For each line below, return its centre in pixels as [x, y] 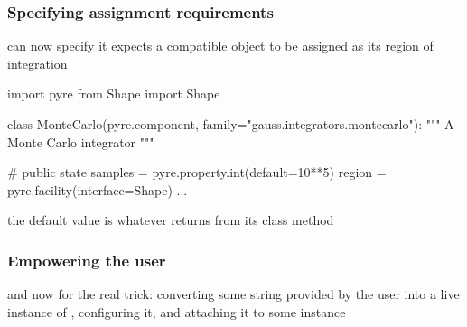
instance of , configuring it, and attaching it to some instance [177, 311]
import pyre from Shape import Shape [114, 93]
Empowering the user [87, 260]
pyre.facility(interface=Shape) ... [98, 189]
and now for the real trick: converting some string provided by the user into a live [233, 294]
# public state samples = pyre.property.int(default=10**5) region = [197, 172]
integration [37, 63]
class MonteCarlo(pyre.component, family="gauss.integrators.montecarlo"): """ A [231, 124]
